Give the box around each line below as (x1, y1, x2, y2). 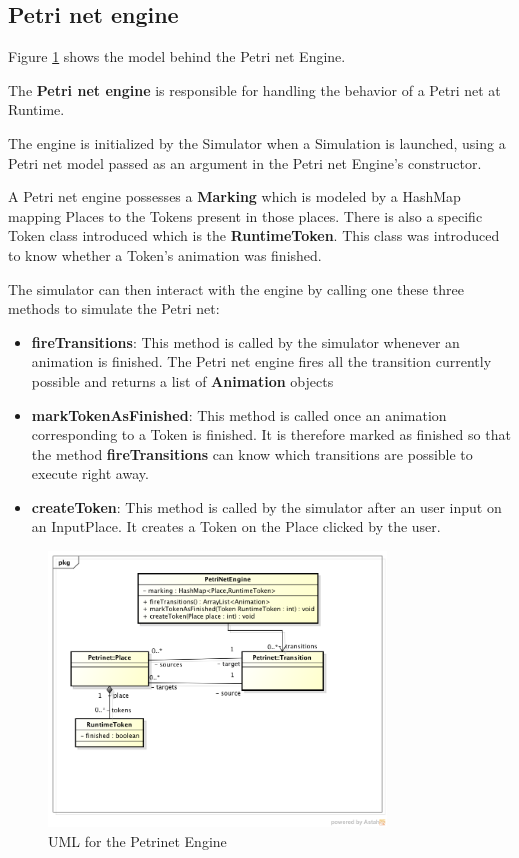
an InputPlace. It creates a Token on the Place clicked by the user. (31, 516, 441, 537)
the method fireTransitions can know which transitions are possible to (31, 443, 473, 464)
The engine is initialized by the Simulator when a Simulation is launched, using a (8, 132, 506, 153)
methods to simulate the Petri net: (8, 298, 220, 319)
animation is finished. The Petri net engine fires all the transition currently (31, 351, 492, 372)
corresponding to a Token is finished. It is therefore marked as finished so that (31, 424, 511, 445)
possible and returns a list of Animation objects (31, 370, 334, 391)
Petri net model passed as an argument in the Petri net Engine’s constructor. (8, 152, 482, 173)
